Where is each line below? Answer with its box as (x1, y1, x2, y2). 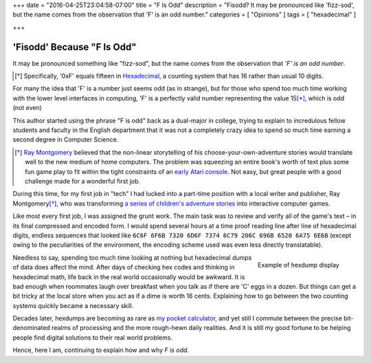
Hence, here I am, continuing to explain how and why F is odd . (12, 346, 189, 354)
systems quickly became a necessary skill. (12, 301, 134, 309)
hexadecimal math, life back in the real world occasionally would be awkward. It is (12, 272, 245, 281)
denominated (12, 324, 51, 332)
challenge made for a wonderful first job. (25, 177, 141, 185)
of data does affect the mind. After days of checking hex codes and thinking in (12, 263, 235, 272)
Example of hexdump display (258, 261, 339, 269)
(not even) (12, 104, 43, 112)
